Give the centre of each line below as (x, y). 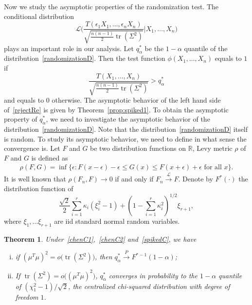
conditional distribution (39, 16)
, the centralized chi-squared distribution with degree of (149, 286)
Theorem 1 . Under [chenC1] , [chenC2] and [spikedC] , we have (100, 239)
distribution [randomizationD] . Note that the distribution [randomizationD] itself (126, 129)
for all (213, 168)
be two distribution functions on (138, 148)
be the (154, 48)
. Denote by (196, 179)
